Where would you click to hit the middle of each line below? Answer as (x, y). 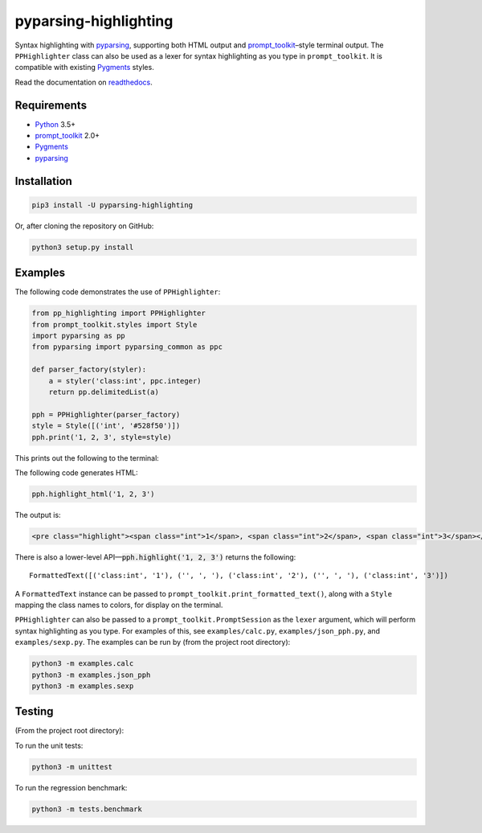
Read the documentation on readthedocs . (84, 82)
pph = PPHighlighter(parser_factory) (106, 414)
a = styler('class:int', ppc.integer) (125, 381)
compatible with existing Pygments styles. (84, 68)
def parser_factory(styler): (89, 369)
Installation (43, 181)
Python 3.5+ (55, 124)
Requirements (51, 105)
